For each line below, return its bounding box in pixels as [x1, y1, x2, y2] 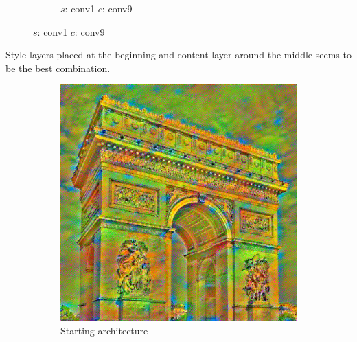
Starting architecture [60, 323, 148, 337]
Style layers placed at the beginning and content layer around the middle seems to [5, 47, 352, 62]
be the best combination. [5, 60, 111, 75]
